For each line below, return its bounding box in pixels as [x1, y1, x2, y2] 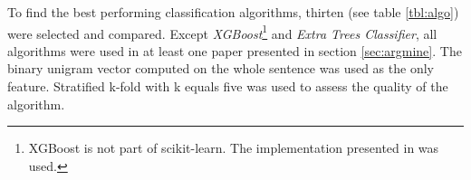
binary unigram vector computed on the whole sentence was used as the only [7, 59, 434, 78]
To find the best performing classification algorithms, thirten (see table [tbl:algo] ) [7, 3, 459, 21]
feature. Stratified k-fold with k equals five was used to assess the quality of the [7, 77, 448, 96]
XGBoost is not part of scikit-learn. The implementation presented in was [28, 138, 439, 157]
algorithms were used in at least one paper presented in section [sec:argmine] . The [7, 41, 462, 60]
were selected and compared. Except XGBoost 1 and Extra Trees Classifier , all [7, 21, 437, 43]
